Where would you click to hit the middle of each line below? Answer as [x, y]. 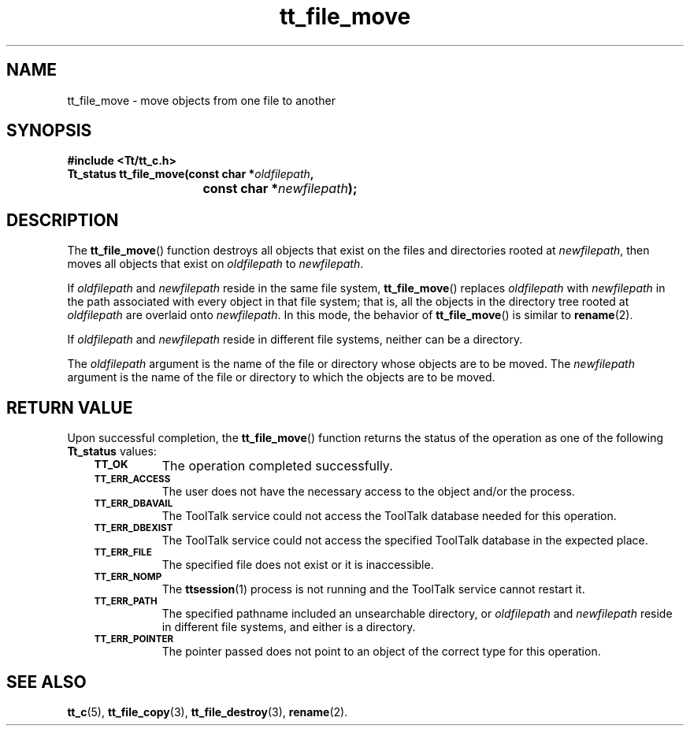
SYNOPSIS [49, 131]
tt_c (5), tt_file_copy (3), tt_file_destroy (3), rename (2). [208, 712]
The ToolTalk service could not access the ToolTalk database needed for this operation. [389, 516]
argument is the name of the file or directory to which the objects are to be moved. [281, 377]
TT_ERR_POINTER [134, 639]
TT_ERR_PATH [126, 602]
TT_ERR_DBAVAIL [134, 504]
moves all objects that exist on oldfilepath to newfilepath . [215, 264]
